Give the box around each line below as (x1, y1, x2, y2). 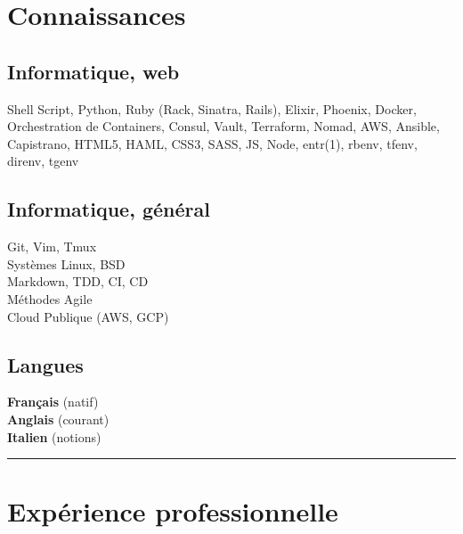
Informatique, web (7, 57, 180, 85)
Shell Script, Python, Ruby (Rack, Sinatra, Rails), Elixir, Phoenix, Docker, (7, 99, 417, 118)
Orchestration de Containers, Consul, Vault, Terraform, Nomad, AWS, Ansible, (7, 117, 440, 136)
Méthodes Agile (7, 289, 93, 308)
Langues (7, 350, 84, 378)
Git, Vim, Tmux (7, 237, 97, 256)
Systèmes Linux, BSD (7, 254, 126, 273)
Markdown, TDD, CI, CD (7, 272, 149, 291)
